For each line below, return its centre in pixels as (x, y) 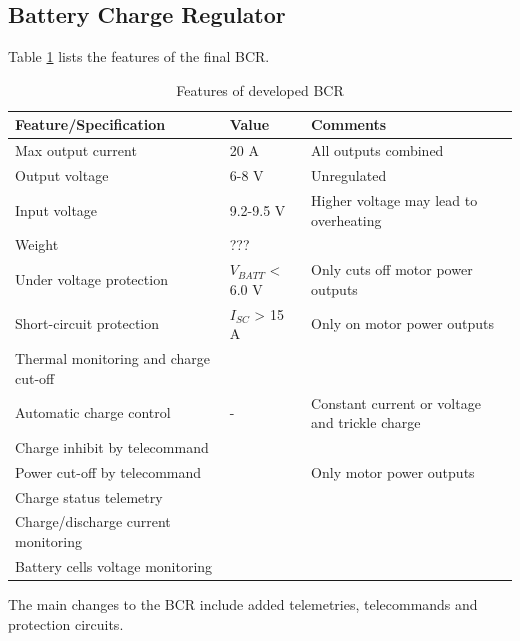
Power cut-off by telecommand (108, 471)
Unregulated (349, 175)
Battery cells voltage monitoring (114, 565)
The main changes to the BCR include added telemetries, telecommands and (243, 604)
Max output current (76, 150)
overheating (346, 219)
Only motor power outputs (393, 471)
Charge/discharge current (93, 521)
